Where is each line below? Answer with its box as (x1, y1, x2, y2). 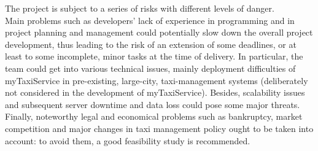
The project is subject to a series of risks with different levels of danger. (5, 2, 274, 14)
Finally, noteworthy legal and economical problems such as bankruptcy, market (5, 110, 303, 123)
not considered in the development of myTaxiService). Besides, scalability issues (5, 86, 305, 99)
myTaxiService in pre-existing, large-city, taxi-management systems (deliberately (5, 74, 308, 87)
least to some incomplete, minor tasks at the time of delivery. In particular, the (5, 50, 303, 63)
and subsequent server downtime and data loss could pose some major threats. (5, 98, 300, 110)
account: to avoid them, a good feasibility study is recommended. (5, 134, 250, 147)
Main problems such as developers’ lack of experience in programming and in (5, 14, 295, 26)
